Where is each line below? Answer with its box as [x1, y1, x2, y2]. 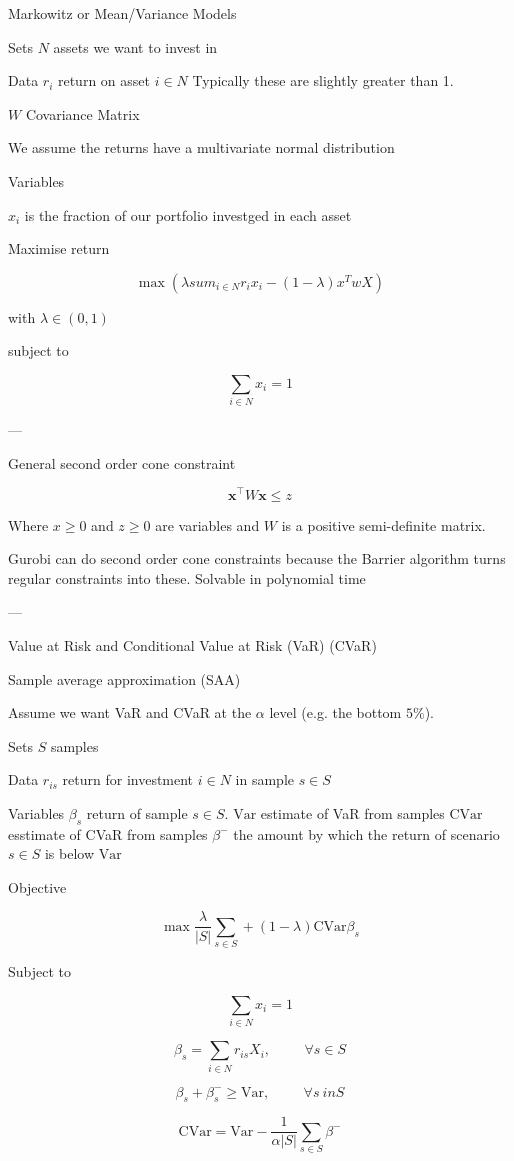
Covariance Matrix [25, 103, 140, 124]
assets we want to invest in [53, 36, 218, 57]
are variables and [155, 514, 260, 535]
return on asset [57, 70, 150, 91]
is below [44, 843, 94, 864]
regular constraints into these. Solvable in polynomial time [8, 567, 366, 588]
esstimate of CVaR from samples [8, 823, 208, 844]
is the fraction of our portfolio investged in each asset [24, 204, 352, 225]
